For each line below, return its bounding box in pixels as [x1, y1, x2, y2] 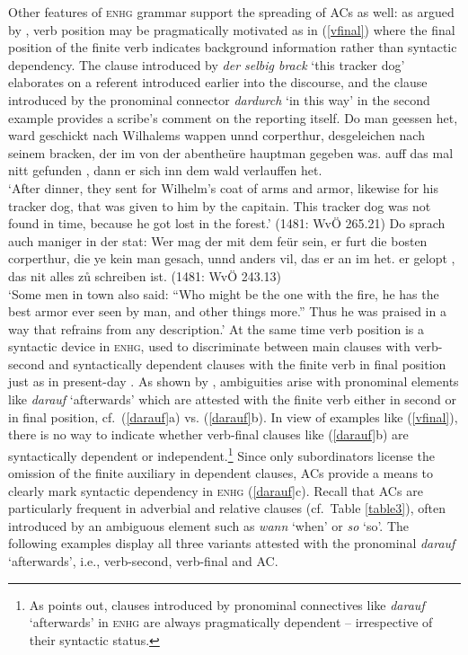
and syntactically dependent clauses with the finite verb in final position [49, 354, 446, 373]
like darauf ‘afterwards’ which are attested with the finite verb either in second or [8, 390, 456, 409]
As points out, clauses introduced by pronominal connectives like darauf [29, 595, 425, 614]
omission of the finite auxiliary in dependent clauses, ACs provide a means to [8, 464, 434, 482]
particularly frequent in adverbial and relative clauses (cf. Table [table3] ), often [8, 499, 446, 518]
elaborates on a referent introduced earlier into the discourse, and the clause [8, 73, 428, 92]
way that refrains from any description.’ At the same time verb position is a [8, 319, 424, 338]
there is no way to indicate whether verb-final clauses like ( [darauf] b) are [8, 425, 409, 444]
